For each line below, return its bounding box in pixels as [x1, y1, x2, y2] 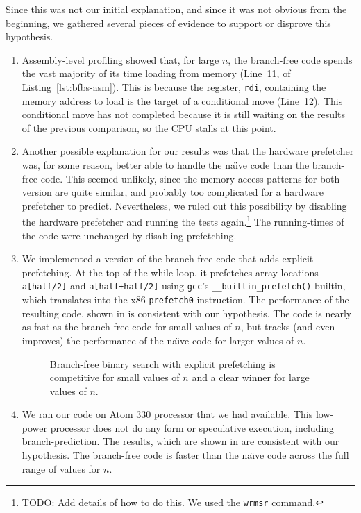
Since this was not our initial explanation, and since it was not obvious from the [6, 2, 347, 16]
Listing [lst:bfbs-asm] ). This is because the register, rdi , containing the [22, 79, 326, 94]
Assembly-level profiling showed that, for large [22, 52, 219, 67]
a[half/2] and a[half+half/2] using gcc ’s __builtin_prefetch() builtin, [22, 278, 346, 293]
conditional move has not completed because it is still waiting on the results [22, 107, 345, 121]
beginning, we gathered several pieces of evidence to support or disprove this [6, 15, 331, 30]
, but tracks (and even [240, 319, 335, 334]
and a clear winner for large [192, 370, 310, 385]
